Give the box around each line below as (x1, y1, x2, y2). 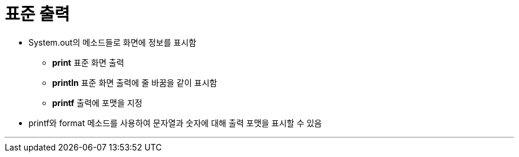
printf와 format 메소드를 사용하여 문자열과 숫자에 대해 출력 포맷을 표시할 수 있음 (28, 117, 322, 128)
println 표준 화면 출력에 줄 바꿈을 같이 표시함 (52, 77, 217, 88)
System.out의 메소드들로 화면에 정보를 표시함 (28, 37, 197, 47)
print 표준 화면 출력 (52, 57, 124, 68)
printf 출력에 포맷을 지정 (52, 97, 143, 108)
